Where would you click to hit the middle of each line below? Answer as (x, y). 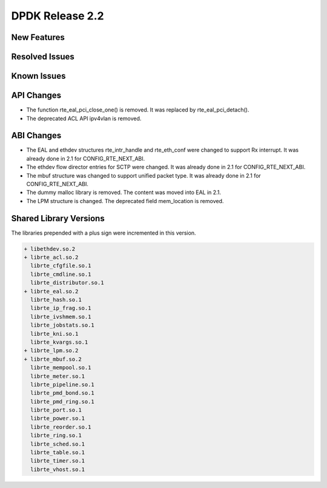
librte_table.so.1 (58, 453)
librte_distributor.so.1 (67, 283)
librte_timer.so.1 (58, 461)
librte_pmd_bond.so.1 (63, 393)
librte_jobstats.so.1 (63, 325)
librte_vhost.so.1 (58, 469)
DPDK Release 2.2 (58, 16)
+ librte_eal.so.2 (51, 291)
